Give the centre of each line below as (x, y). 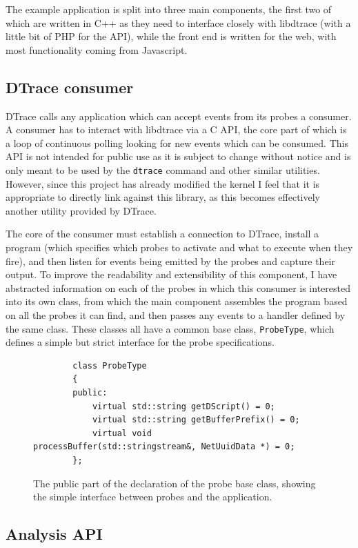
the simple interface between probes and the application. (153, 497)
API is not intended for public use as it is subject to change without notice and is (178, 156)
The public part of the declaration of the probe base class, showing (175, 483)
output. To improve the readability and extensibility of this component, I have (171, 274)
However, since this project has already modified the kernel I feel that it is (163, 183)
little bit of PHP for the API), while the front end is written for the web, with (171, 36)
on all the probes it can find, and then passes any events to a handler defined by (176, 314)
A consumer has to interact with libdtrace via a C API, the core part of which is (176, 129)
